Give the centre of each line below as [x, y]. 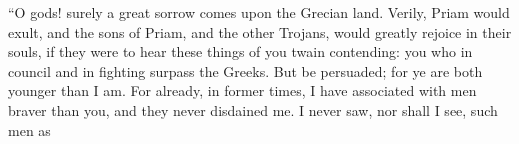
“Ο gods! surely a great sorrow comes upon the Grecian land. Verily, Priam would [259, 12]
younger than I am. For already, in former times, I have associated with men [242, 90]
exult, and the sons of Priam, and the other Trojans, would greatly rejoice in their [260, 31]
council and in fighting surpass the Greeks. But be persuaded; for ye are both [245, 70]
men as [29, 129]
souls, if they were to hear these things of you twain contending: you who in [240, 51]
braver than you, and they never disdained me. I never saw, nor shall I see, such [253, 109]
